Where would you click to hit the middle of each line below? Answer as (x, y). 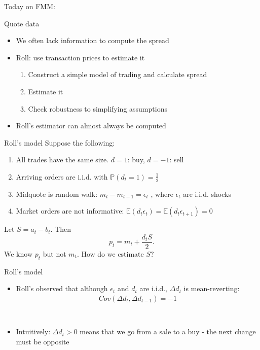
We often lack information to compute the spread (92, 40)
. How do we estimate (110, 254)
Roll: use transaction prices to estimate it (80, 57)
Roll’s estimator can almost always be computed (91, 126)
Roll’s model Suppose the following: (60, 142)
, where (162, 194)
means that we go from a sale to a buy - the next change (168, 331)
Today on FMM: (30, 6)
